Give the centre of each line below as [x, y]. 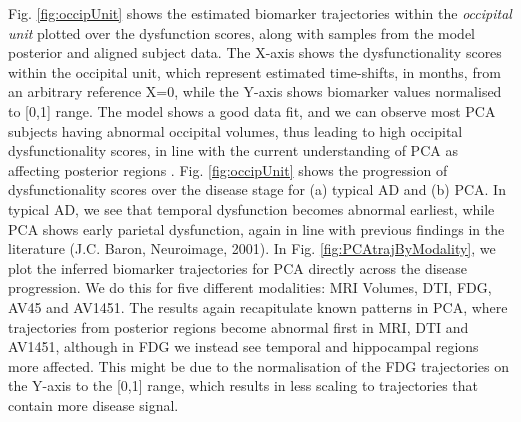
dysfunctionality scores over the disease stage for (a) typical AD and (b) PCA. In [257, 189]
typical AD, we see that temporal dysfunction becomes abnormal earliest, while [251, 208]
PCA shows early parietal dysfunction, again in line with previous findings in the [256, 228]
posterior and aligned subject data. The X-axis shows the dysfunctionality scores [255, 52]
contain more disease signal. [93, 404]
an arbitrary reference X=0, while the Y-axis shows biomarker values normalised [255, 91]
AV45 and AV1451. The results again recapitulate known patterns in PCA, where [258, 306]
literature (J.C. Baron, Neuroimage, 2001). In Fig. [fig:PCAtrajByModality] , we [252, 248]
